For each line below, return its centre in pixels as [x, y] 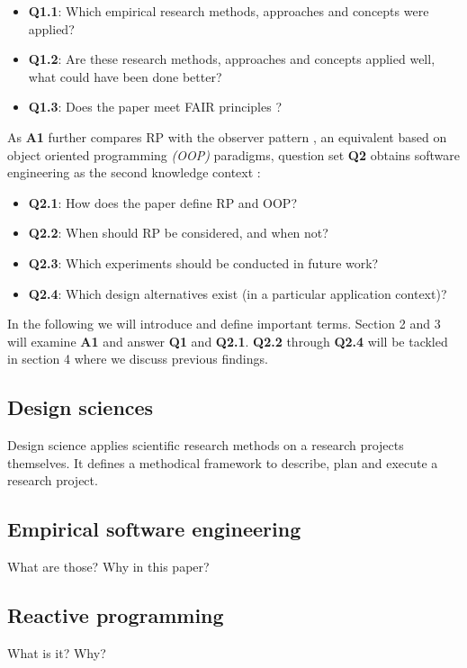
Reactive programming [116, 615]
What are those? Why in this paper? [108, 567]
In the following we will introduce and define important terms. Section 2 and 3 [224, 324]
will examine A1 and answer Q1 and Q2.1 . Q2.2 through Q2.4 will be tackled [228, 341]
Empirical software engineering [154, 529]
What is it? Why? [57, 652]
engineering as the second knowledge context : [134, 172]
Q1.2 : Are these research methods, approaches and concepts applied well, [232, 59]
